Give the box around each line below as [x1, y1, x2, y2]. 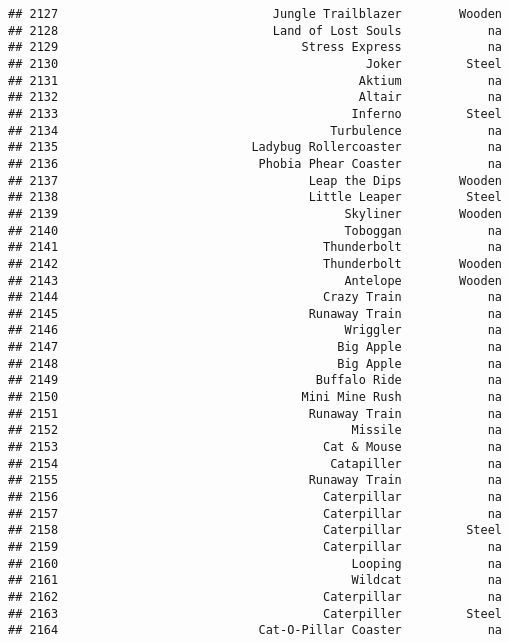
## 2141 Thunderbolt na [8, 240, 502, 255]
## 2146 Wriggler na [8, 323, 502, 338]
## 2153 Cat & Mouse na [8, 440, 502, 455]
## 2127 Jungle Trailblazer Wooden [8, 7, 502, 21]
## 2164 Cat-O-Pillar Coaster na [8, 623, 502, 638]
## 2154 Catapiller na [8, 456, 502, 471]
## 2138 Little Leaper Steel [8, 190, 502, 205]
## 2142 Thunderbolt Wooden [8, 256, 502, 271]
